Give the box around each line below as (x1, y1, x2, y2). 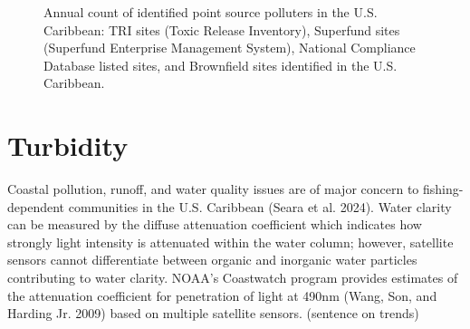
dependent (7, 197, 65, 216)
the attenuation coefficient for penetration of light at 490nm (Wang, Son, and (7, 285, 437, 305)
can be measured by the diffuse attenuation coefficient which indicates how (7, 215, 422, 234)
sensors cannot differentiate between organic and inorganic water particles (7, 250, 417, 269)
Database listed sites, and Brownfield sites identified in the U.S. (43, 55, 398, 74)
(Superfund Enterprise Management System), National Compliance (43, 38, 416, 57)
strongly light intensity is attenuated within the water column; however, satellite (7, 232, 454, 251)
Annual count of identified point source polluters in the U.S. (43, 3, 378, 21)
